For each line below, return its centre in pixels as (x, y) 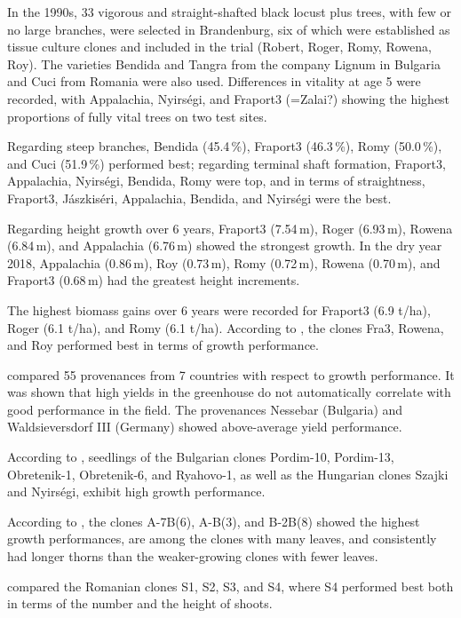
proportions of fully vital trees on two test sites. (137, 116)
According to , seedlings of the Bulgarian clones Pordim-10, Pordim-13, (201, 457)
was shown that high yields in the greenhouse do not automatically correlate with (229, 392)
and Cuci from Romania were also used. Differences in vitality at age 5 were (214, 81)
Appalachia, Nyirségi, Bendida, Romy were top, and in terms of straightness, (216, 181)
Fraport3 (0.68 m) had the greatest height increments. (154, 280)
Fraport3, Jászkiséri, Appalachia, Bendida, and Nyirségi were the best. (199, 198)
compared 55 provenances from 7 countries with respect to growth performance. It (231, 374)
